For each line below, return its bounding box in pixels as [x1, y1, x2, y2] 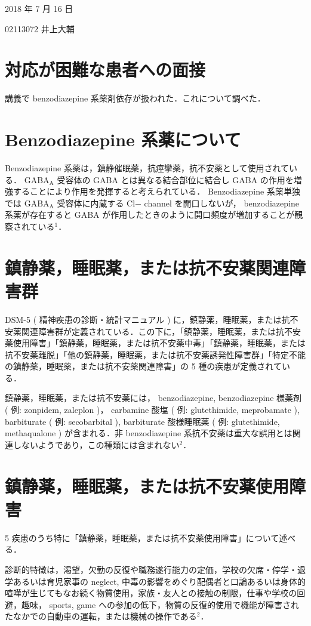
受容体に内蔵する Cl [57, 196, 136, 209]
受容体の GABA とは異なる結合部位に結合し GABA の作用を [57, 173, 294, 186]
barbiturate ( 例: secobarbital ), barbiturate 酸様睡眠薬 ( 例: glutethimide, [5, 415, 280, 427]
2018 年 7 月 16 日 [5, 2, 73, 14]
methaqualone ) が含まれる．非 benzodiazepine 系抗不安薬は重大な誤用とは [5, 427, 292, 439]
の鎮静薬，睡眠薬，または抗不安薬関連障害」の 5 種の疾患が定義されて [5, 360, 282, 372]
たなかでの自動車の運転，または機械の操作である [5, 610, 197, 622]
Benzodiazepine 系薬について [5, 127, 241, 152]
